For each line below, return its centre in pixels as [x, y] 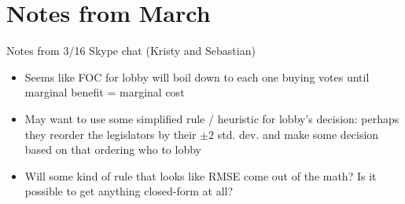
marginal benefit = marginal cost [105, 92]
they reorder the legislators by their [110, 134]
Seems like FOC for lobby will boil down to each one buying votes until [197, 76]
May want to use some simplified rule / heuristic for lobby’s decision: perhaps [212, 118]
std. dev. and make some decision [298, 134]
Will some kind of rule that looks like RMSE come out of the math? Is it [201, 175]
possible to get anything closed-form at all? [129, 191]
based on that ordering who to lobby [113, 149]
